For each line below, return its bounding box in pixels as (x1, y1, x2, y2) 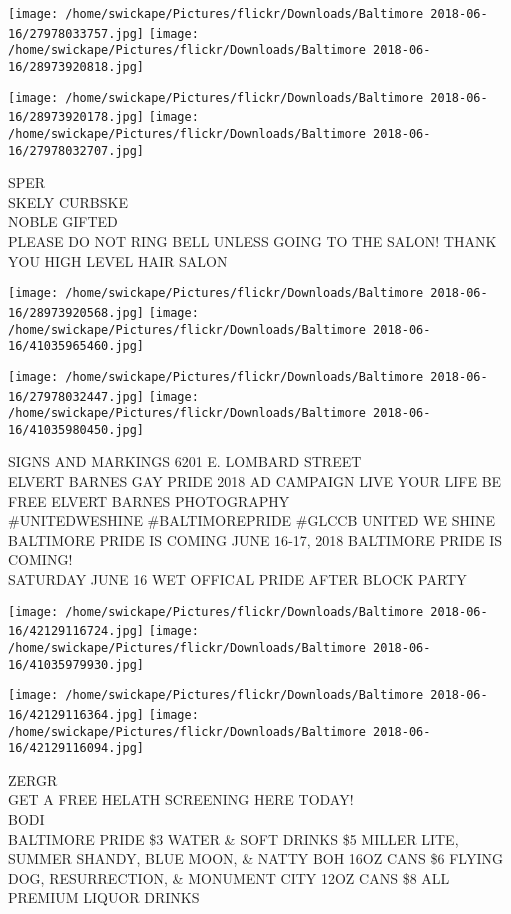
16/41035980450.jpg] (8, 422, 145, 437)
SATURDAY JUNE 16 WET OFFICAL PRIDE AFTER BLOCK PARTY (8, 569, 467, 590)
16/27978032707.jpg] (8, 143, 145, 158)
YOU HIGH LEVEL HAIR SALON (8, 250, 228, 271)
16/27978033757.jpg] (8, 26, 145, 41)
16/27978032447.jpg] (8, 389, 145, 404)
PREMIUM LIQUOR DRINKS (8, 887, 200, 908)
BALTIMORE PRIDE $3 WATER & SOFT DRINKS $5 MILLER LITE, (8, 828, 459, 849)
